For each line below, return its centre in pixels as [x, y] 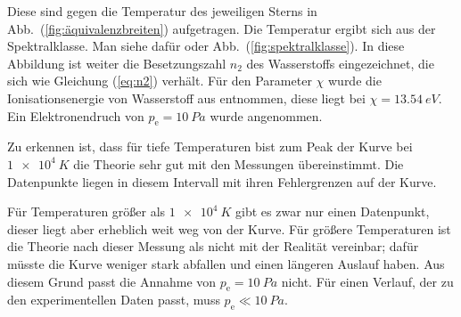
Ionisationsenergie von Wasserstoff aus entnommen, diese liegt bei [186, 98]
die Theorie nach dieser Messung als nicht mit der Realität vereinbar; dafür [213, 246]
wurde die [354, 81]
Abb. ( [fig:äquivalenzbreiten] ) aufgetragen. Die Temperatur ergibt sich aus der [222, 28]
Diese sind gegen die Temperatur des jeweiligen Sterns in [162, 11]
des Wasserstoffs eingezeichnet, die [340, 63]
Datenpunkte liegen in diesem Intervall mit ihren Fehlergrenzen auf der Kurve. [222, 181]
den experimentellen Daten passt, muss [114, 300]
